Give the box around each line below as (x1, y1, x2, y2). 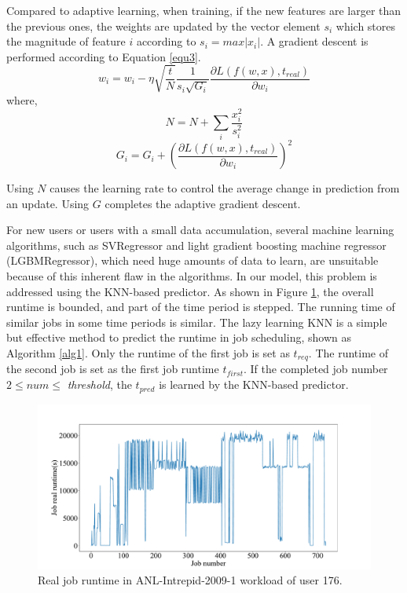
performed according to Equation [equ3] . (6, 48, 201, 64)
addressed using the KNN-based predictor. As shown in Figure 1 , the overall (6, 283, 374, 299)
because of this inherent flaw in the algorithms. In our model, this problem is (6, 268, 377, 284)
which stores (335, 17, 396, 34)
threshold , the (67, 376, 132, 393)
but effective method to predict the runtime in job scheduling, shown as (6, 329, 351, 346)
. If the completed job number (244, 361, 388, 377)
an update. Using (6, 195, 90, 211)
